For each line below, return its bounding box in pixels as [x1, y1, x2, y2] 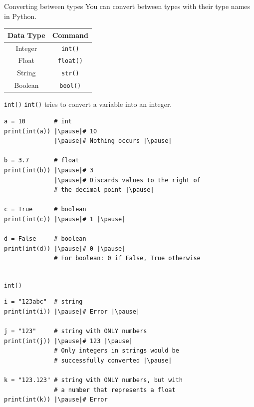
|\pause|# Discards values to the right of [54, 176, 201, 184]
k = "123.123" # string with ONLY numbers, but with [4, 376, 183, 384]
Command [52, 29, 88, 40]
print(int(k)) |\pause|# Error [4, 396, 108, 404]
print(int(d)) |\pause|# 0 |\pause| [4, 245, 126, 252]
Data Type [7, 29, 45, 40]
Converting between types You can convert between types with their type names [4, 1, 251, 11]
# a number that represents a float [54, 386, 176, 394]
